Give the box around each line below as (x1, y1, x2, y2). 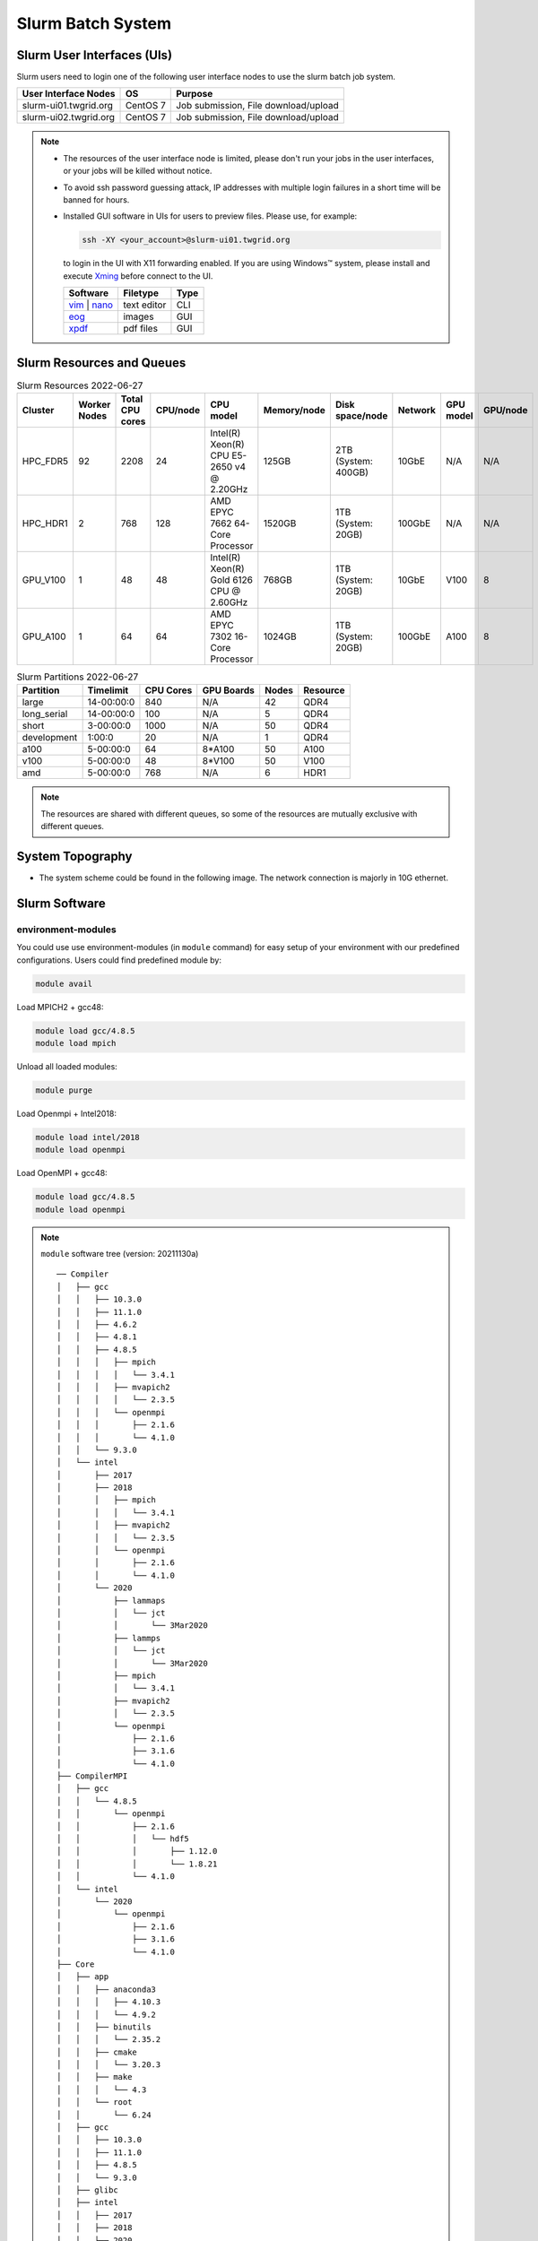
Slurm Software (16, 896, 107, 911)
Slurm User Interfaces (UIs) (16, 48, 173, 63)
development (22, 731, 78, 744)
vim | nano (68, 299, 114, 311)
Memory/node (263, 404, 326, 417)
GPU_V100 (22, 574, 66, 586)
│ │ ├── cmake (56, 2046, 138, 2057)
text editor (122, 299, 167, 311)
